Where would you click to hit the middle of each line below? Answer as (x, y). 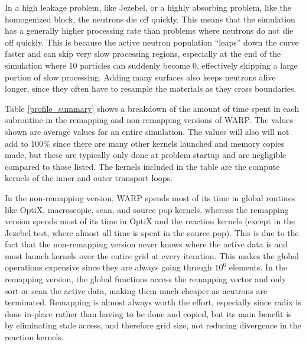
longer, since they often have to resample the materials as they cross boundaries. (151, 88)
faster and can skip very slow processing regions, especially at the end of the (143, 54)
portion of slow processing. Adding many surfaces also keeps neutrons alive (140, 77)
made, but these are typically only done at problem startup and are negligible (146, 155)
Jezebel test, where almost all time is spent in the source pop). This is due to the (152, 232)
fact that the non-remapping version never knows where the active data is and (147, 244)
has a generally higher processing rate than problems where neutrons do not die (149, 30)
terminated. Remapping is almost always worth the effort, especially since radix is (153, 302)
